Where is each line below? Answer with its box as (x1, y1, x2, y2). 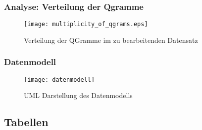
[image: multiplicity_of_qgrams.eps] (24, 21, 148, 28)
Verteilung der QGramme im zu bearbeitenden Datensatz (24, 34, 198, 45)
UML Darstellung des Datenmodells (24, 90, 133, 100)
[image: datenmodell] (24, 76, 95, 83)
